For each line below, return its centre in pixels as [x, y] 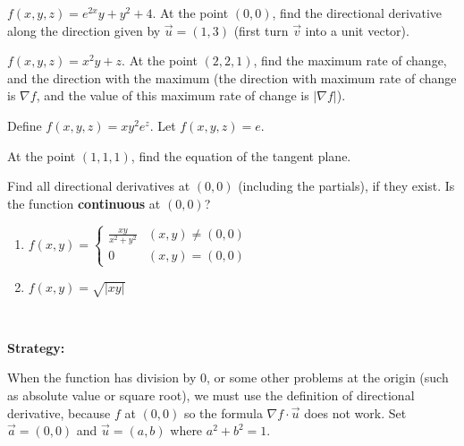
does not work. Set [355, 412]
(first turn [261, 30]
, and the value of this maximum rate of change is [173, 95]
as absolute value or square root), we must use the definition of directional [211, 395]
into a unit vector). [357, 30]
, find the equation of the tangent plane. [241, 155]
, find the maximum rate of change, [350, 60]
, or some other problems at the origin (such [328, 377]
